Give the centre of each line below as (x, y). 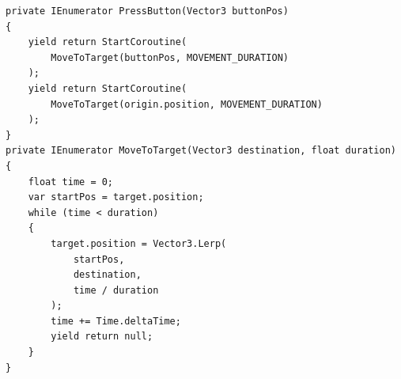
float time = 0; (71, 182)
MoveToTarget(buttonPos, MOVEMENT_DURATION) (170, 57)
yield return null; (102, 337)
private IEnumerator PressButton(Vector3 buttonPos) (147, 11)
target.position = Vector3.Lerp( (139, 243)
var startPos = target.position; (116, 197)
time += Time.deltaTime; (116, 321)
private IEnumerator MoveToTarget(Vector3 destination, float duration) (201, 151)
